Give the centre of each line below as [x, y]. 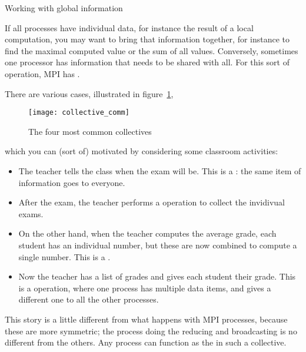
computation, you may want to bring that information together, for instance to [147, 39]
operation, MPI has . [42, 73]
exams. [31, 213]
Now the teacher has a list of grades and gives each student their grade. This [157, 276]
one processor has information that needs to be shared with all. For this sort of [147, 62]
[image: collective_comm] [79, 113]
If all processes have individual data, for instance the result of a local [129, 27]
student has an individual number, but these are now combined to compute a [158, 245]
